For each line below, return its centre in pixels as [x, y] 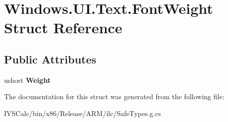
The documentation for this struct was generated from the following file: [114, 96]
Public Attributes [50, 59]
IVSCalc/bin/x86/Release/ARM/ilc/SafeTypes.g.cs [83, 113]
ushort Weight [27, 80]
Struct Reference [63, 28]
